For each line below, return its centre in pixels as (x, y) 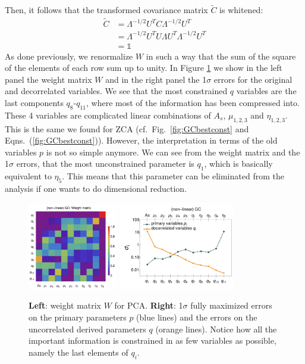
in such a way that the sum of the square (221, 56)
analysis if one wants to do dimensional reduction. (96, 188)
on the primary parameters (78, 317)
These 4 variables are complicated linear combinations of (108, 115)
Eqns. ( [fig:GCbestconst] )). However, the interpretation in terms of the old (141, 140)
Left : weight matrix (65, 305)
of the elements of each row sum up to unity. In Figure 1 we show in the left (144, 68)
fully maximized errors (231, 305)
